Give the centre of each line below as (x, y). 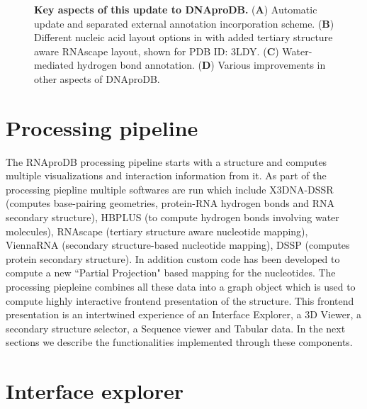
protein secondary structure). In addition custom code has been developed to (173, 258)
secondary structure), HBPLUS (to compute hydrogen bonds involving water (173, 217)
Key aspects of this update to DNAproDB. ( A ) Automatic (176, 9)
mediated (54, 65)
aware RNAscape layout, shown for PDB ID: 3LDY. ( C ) (157, 51)
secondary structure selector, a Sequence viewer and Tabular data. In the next (176, 328)
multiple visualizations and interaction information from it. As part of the (166, 175)
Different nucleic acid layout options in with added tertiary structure (183, 37)
